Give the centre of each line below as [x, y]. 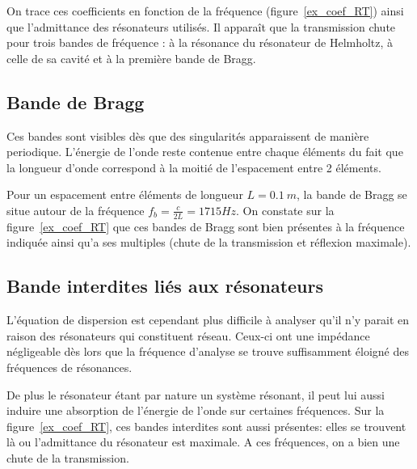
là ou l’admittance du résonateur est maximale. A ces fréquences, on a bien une [203, 442]
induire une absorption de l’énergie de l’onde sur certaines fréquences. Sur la [196, 410]
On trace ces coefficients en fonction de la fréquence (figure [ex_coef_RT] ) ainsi [205, 11]
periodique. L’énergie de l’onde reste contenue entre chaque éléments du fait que [205, 152]
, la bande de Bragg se [352, 194]
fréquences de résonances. [69, 367]
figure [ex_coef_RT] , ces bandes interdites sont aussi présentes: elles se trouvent [206, 426]
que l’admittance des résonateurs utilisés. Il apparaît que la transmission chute [201, 26]
